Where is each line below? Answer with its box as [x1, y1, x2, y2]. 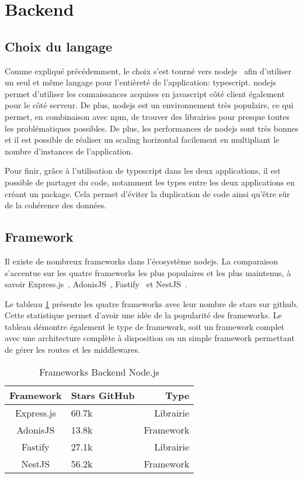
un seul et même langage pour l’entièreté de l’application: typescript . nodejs [5, 76, 277, 88]
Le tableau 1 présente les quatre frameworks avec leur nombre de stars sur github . [5, 297, 298, 310]
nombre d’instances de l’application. [5, 145, 133, 157]
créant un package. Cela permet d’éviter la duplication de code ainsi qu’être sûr [5, 187, 290, 200]
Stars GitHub [71, 388, 135, 402]
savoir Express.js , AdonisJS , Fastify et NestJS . [5, 278, 187, 290]
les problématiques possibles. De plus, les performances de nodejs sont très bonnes [5, 122, 299, 134]
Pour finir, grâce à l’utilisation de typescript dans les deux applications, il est [5, 164, 281, 177]
